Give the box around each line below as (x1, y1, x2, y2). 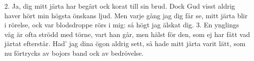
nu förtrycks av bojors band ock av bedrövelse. (4, 48, 144, 58)
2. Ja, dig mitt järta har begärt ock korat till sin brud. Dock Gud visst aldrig (4, 1, 235, 11)
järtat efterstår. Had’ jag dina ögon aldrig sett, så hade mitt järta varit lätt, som (4, 38, 246, 49)
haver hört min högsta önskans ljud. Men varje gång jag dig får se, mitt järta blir (4, 10, 248, 20)
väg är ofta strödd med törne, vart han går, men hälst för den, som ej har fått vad (4, 29, 250, 39)
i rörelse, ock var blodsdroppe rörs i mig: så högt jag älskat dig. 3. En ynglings (4, 20, 239, 30)
